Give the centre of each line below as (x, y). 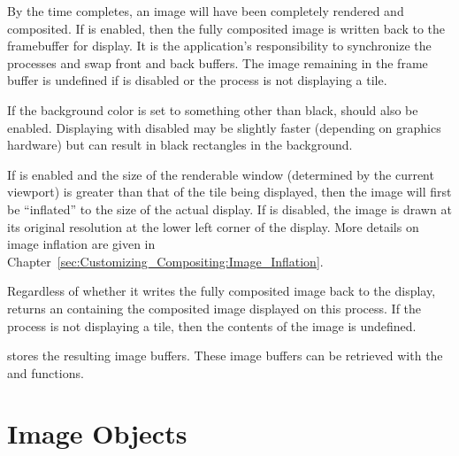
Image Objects (97, 433)
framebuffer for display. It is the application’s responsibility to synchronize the (219, 46)
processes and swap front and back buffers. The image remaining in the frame (218, 62)
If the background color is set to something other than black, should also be (213, 109)
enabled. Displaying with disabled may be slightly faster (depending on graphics (224, 127)
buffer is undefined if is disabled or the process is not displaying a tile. (197, 80)
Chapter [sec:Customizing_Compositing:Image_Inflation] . (165, 261)
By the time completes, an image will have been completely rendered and (206, 11)
